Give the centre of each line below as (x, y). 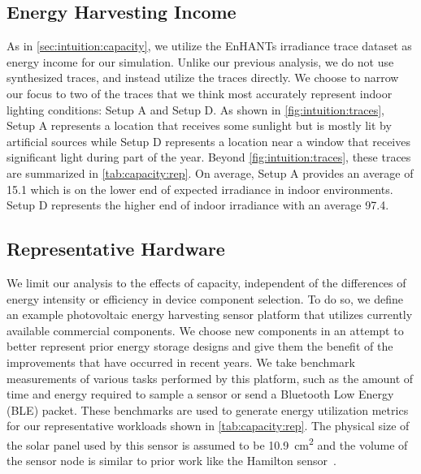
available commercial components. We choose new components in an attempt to (205, 330)
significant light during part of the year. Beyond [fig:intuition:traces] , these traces (209, 157)
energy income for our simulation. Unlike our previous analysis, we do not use (200, 61)
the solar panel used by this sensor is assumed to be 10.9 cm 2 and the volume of (207, 443)
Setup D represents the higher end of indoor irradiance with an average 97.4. (198, 205)
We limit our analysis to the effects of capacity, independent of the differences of (206, 282)
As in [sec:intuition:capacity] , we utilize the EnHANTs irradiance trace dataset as (209, 46)
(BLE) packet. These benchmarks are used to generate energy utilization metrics (208, 409)
